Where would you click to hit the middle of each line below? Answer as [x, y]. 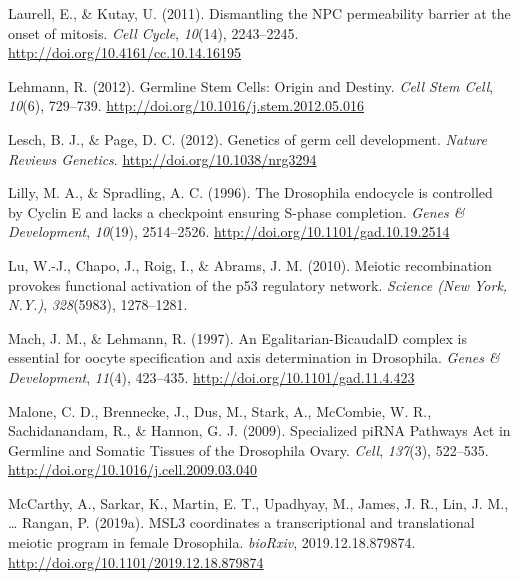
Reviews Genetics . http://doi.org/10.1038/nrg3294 [162, 158]
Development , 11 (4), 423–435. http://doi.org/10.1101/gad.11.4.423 [211, 376]
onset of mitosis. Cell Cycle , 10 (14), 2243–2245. [153, 32]
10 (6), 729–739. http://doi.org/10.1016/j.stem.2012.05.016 [186, 105]
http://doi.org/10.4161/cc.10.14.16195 [125, 52]
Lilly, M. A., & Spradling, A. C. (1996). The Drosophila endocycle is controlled [250, 192]
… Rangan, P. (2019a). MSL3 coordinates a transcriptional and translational [241, 522]
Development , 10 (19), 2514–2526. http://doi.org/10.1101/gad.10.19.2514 [229, 231]
